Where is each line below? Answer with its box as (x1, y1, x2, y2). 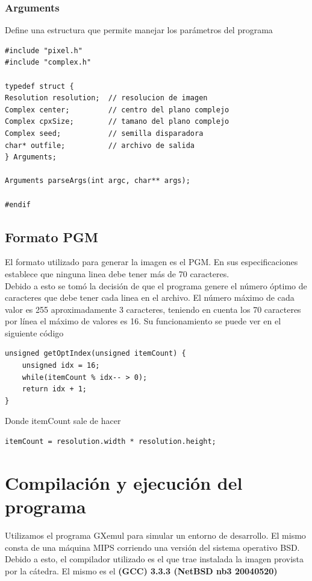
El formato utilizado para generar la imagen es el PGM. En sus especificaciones (5, 255, 298, 268)
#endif (5, 200, 31, 209)
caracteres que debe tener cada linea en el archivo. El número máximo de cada (5, 291, 295, 304)
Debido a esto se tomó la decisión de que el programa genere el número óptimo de (5, 279, 307, 292)
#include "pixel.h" (5, 46, 83, 55)
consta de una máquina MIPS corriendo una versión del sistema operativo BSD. (5, 541, 300, 553)
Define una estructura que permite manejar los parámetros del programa (5, 24, 273, 36)
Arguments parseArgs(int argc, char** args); (5, 176, 190, 185)
